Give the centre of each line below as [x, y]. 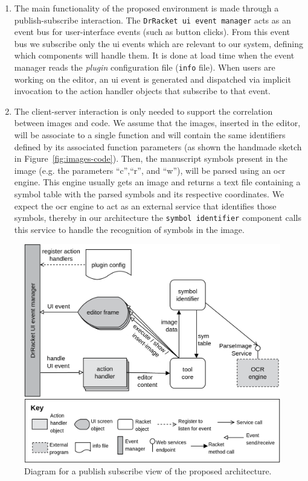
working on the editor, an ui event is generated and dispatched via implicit [152, 79]
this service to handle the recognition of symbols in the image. [129, 229]
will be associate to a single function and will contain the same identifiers [150, 135]
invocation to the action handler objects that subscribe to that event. [143, 91]
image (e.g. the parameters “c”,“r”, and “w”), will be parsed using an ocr [150, 170]
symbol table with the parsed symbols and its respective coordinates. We [149, 194]
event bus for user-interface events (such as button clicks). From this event [152, 32]
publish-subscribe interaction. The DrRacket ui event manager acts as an [152, 20]
